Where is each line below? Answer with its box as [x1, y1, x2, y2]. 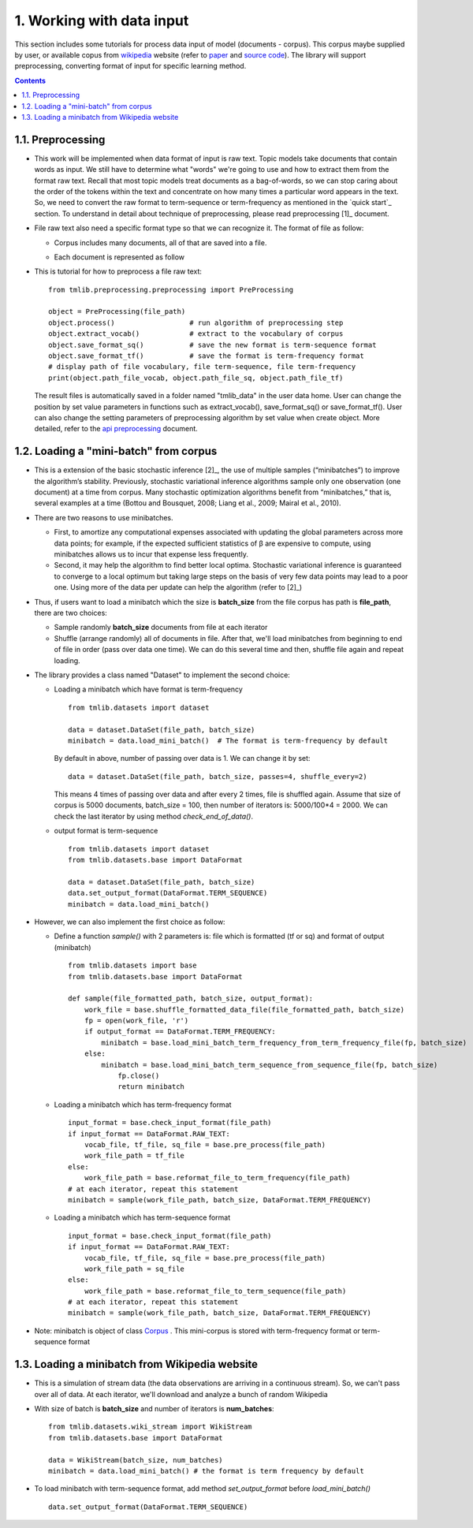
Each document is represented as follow [54, 252, 185, 262]
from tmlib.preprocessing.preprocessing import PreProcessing [48, 285, 294, 294]
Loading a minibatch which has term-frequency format [54, 1100, 232, 1109]
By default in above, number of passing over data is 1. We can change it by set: [54, 754, 311, 763]
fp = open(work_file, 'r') [84, 1016, 189, 1025]
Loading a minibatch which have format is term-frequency [54, 684, 244, 694]
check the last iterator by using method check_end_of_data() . [54, 811, 254, 821]
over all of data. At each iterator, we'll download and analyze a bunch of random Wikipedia [34, 1389, 329, 1399]
